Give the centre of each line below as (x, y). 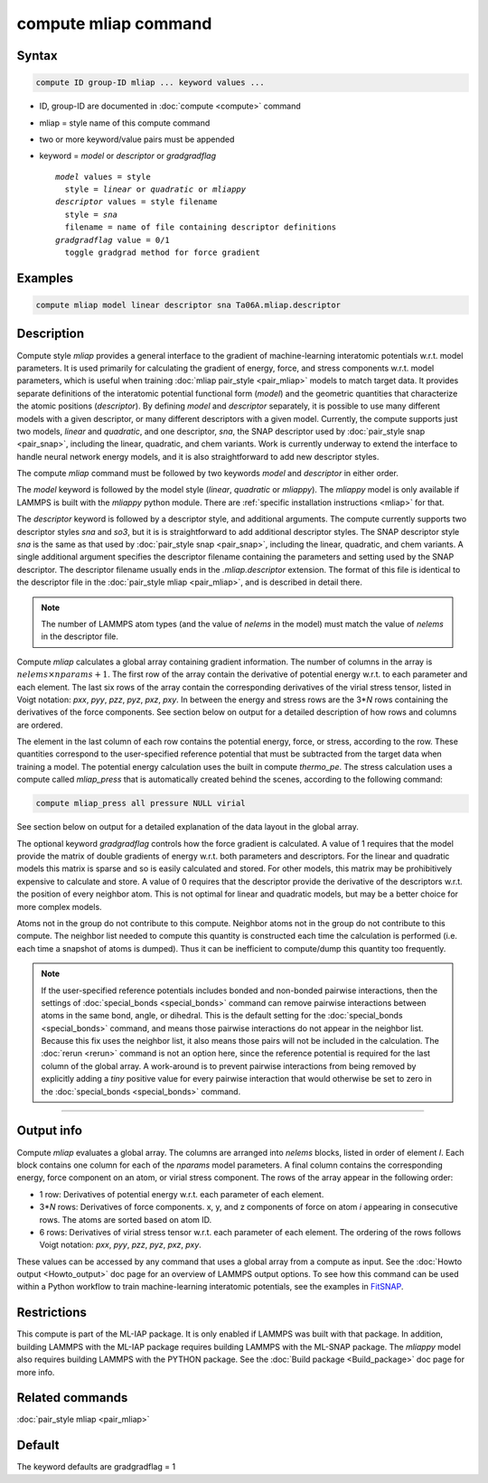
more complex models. (60, 906)
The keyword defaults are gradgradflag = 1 (96, 1467)
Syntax (37, 56)
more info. (36, 1372)
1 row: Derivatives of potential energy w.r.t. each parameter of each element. (182, 1194)
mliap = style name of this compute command (125, 123)
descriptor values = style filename (136, 202)
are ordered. (40, 725)
